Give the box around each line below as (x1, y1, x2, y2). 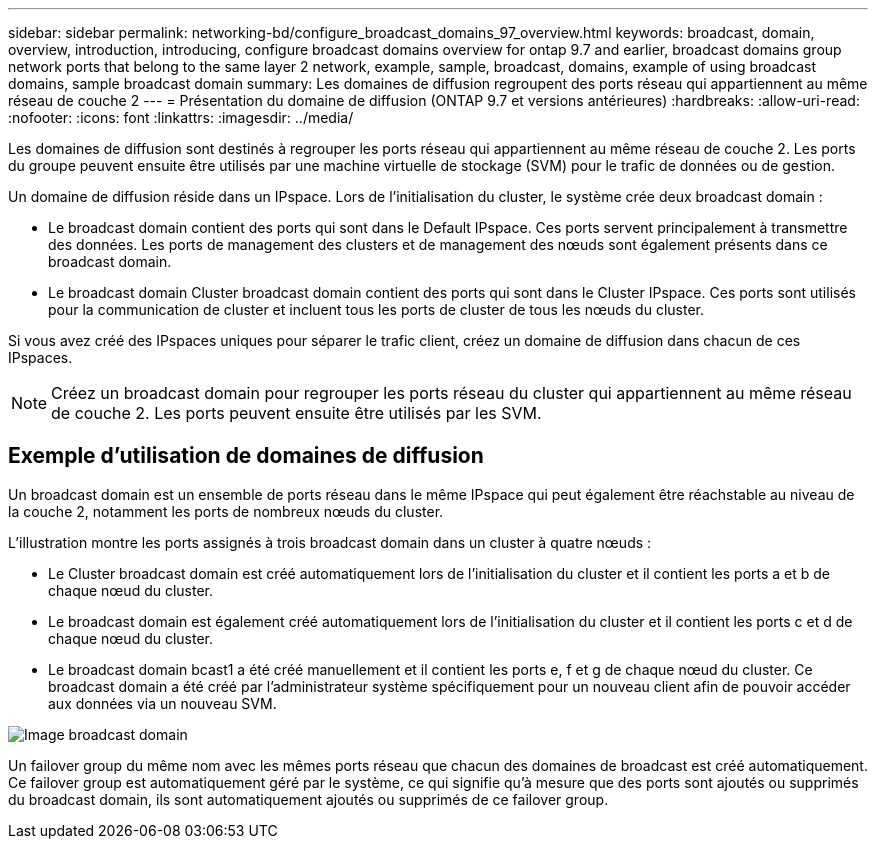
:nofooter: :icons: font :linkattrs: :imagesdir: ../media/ (8, 109, 354, 126)
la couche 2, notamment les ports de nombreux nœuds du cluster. (8, 502, 444, 520)
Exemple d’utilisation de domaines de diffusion (8, 443, 484, 469)
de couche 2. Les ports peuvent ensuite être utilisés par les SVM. (51, 403, 542, 423)
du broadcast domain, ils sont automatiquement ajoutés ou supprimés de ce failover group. (8, 790, 609, 808)
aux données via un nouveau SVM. (48, 694, 277, 712)
